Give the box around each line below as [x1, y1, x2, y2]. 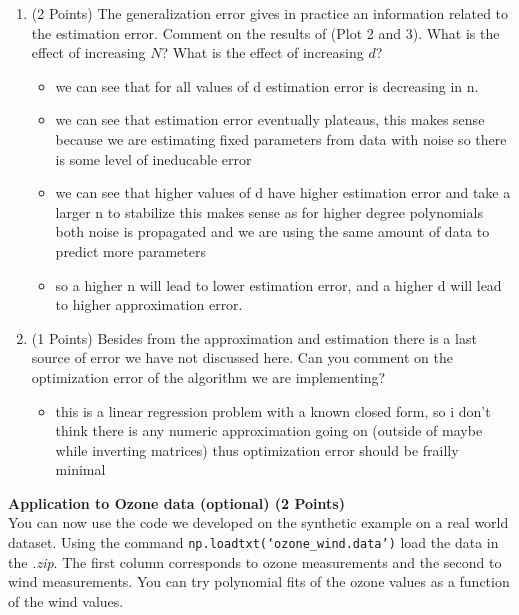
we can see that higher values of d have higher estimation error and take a [55, 182, 511, 203]
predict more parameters [55, 240, 206, 261]
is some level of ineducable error [55, 148, 252, 169]
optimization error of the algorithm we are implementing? [31, 366, 386, 387]
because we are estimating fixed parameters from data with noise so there [55, 128, 507, 149]
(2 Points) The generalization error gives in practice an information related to [31, 3, 509, 23]
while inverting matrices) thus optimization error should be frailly [55, 439, 459, 460]
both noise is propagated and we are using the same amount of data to [55, 221, 490, 242]
